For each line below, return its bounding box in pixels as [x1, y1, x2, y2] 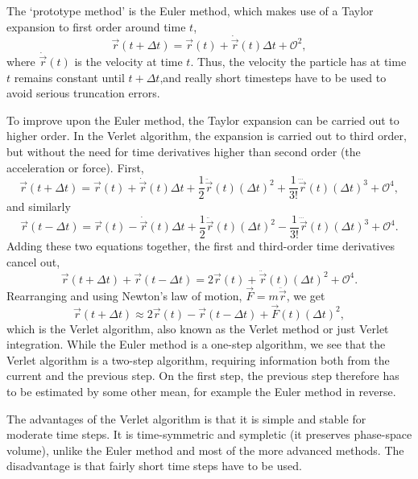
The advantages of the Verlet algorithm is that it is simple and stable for [6, 410, 366, 427]
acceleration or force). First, [6, 159, 144, 175]
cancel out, [6, 253, 60, 270]
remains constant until [14, 68, 125, 85]
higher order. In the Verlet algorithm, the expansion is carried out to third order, [6, 127, 407, 144]
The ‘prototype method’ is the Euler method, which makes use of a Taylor [6, 2, 374, 19]
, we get [286, 287, 325, 304]
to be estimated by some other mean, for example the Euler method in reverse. [6, 382, 396, 399]
